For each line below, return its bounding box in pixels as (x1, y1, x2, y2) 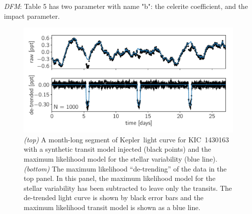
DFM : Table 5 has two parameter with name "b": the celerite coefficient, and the (4, 1, 248, 11)
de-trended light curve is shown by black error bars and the (24, 192, 204, 203)
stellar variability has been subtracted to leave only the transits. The (24, 182, 232, 193)
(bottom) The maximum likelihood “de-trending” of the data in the (24, 163, 227, 173)
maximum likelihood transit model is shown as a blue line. (24, 202, 201, 212)
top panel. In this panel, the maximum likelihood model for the (24, 173, 215, 183)
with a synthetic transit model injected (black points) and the (24, 144, 211, 154)
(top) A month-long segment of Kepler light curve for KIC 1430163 (24, 134, 229, 144)
